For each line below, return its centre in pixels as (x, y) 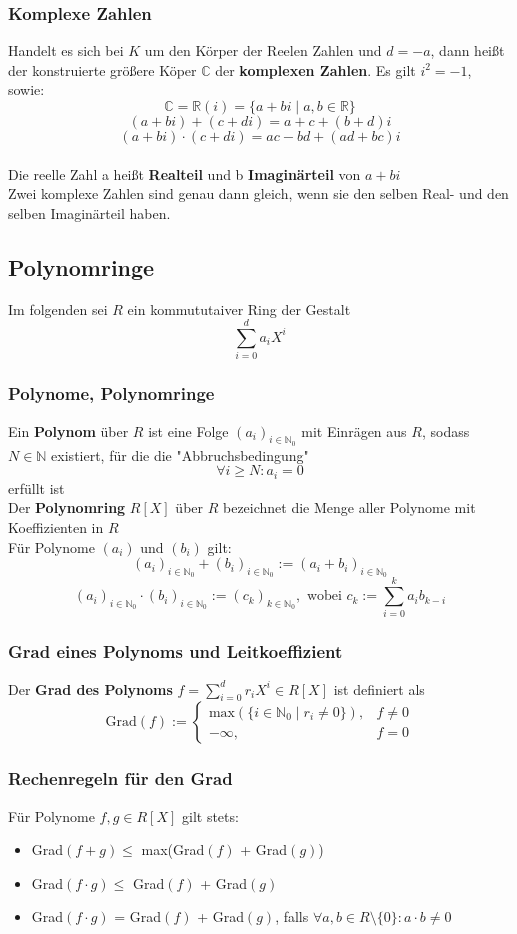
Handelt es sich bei (66, 50)
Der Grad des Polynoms (90, 688)
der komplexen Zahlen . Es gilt (315, 69)
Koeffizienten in (56, 526)
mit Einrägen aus (354, 430)
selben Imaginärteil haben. (89, 212)
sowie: (26, 89)
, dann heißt (467, 50)
